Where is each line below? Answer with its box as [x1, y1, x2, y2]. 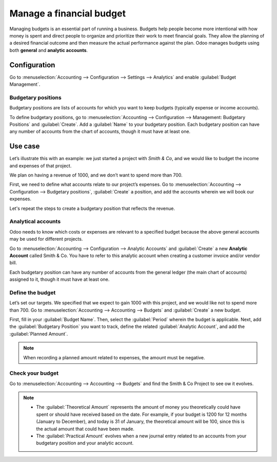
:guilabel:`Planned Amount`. [9, 331, 68, 337]
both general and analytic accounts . [9, 47, 88, 53]
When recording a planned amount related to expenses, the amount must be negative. [23, 354, 205, 360]
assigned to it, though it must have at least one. [9, 276, 110, 282]
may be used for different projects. [9, 236, 83, 242]
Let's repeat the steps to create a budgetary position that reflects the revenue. [9, 205, 175, 211]
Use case [9, 142, 40, 151]
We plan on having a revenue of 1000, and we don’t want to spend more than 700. [9, 172, 183, 178]
